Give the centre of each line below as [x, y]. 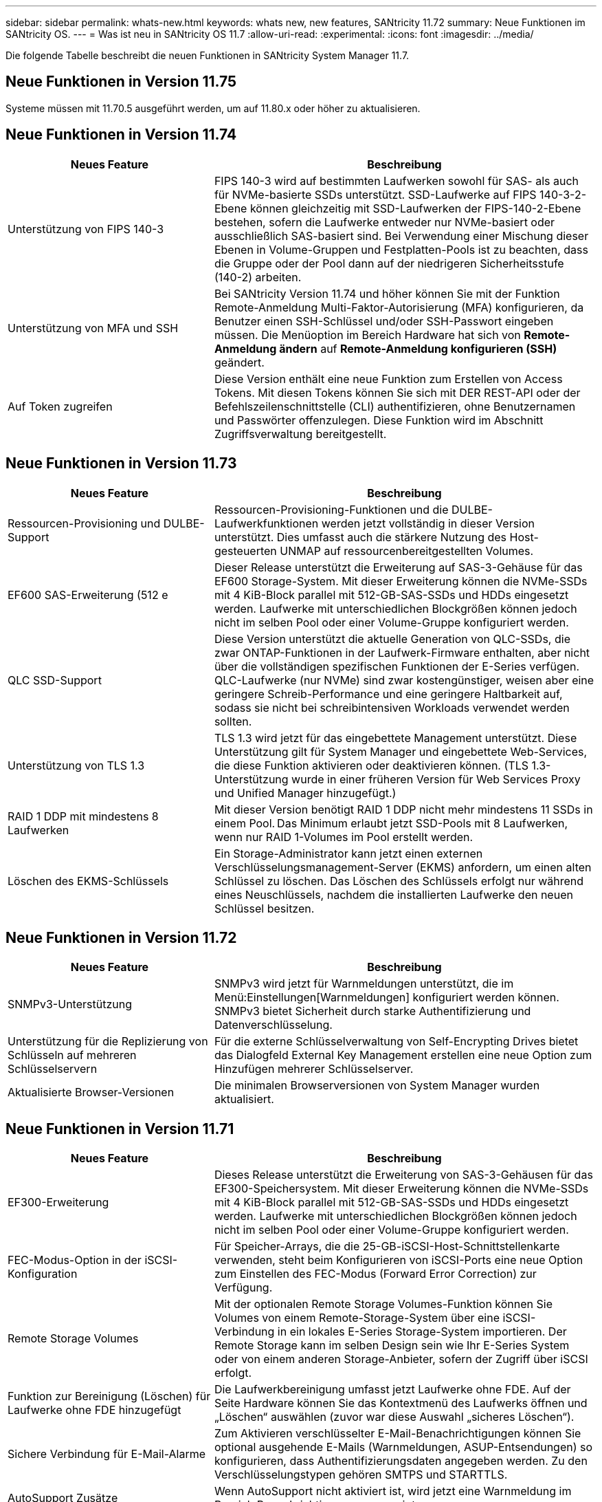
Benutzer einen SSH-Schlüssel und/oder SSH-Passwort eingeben [384, 321]
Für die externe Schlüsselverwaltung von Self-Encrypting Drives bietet [396, 1042]
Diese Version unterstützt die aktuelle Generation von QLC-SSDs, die [392, 639]
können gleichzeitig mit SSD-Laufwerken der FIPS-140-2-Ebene [415, 208]
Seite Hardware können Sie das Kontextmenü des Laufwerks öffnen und [401, 1403]
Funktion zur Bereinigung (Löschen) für [109, 1396]
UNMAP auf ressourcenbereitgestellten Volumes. [407, 551]
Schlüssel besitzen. [264, 908]
